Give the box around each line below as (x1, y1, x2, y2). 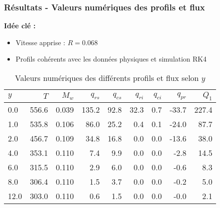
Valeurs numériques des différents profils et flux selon (15, 72, 199, 83)
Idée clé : (4, 20, 36, 31)
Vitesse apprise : (15, 37, 65, 47)
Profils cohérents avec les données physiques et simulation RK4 (15, 54, 207, 64)
